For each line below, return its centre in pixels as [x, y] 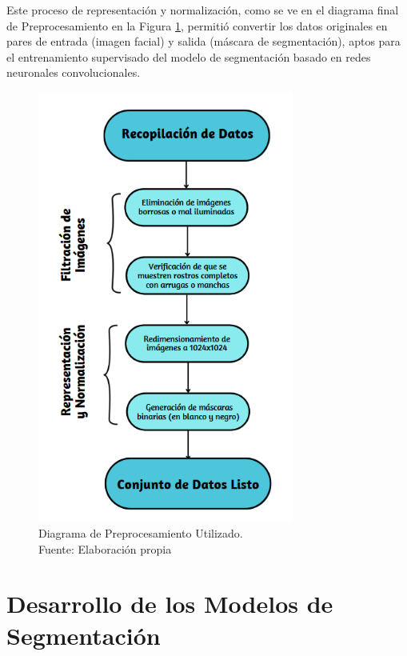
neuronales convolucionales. [74, 72]
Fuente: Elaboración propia [105, 548]
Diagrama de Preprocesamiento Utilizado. [141, 533]
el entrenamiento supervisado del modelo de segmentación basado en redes [189, 56]
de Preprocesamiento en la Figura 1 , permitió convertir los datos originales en [197, 25]
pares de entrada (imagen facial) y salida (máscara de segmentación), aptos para [203, 41]
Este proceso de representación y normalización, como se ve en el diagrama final [203, 10]
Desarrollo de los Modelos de [170, 604]
